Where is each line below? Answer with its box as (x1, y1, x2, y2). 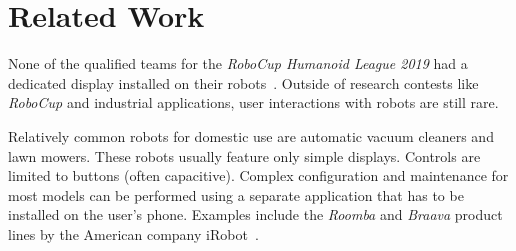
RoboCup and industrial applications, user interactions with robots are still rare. (8, 92, 499, 113)
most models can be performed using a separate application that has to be (8, 184, 464, 205)
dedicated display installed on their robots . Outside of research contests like (8, 72, 479, 93)
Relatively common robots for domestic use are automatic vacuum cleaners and (8, 125, 494, 146)
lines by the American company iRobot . (8, 223, 259, 244)
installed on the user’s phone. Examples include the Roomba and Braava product (8, 204, 503, 225)
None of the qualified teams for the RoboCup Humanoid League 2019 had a (8, 53, 468, 74)
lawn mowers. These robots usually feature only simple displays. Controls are (8, 145, 481, 166)
